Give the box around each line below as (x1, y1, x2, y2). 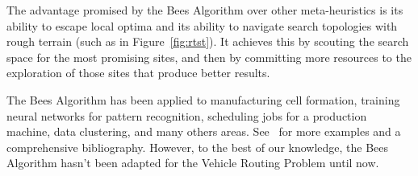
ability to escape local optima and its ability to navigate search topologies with (6, 17, 398, 34)
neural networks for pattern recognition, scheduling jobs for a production (6, 107, 367, 124)
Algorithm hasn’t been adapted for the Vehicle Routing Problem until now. (6, 154, 379, 171)
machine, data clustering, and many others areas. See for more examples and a (6, 123, 401, 140)
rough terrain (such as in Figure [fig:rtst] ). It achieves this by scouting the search (6, 33, 409, 50)
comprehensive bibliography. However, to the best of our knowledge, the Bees (6, 138, 389, 155)
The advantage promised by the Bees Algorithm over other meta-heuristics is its (6, 2, 403, 18)
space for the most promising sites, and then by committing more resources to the (6, 48, 412, 65)
